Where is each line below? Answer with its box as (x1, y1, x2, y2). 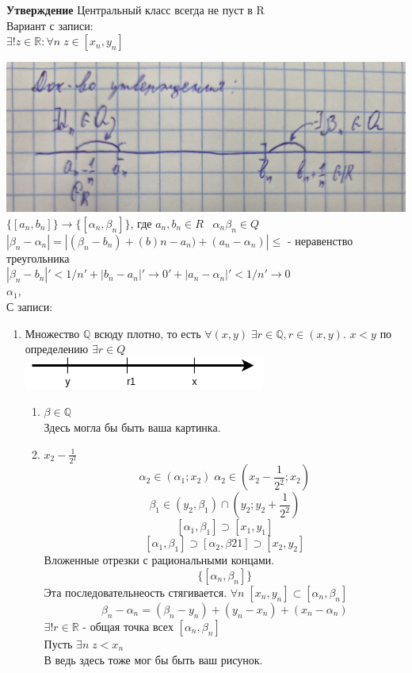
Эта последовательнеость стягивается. (44, 584, 227, 600)
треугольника (6, 249, 70, 266)
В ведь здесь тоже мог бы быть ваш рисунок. (44, 651, 263, 667)
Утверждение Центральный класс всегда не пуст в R (6, 2, 265, 17)
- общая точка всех (82, 618, 174, 634)
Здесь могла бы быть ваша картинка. (44, 418, 221, 435)
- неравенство (287, 232, 353, 248)
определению (25, 340, 89, 357)
